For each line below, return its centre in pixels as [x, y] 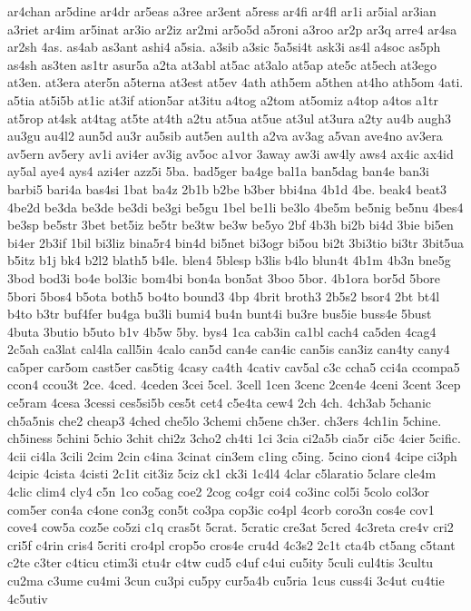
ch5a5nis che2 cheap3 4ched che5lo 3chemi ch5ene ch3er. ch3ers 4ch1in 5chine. [225, 420]
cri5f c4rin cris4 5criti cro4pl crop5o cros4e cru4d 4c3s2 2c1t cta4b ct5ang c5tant [231, 544]
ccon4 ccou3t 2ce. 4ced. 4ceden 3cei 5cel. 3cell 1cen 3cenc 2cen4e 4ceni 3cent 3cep [234, 384]
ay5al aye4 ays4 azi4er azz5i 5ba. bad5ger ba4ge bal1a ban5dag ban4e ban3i [218, 171]
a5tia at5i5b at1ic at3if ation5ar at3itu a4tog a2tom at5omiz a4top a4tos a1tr [223, 99]
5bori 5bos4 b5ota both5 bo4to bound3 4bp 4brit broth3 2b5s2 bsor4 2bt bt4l [224, 296]
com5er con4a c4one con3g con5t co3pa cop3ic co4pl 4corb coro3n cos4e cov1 [221, 509]
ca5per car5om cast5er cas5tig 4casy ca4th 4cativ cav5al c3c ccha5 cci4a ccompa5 [234, 366]
